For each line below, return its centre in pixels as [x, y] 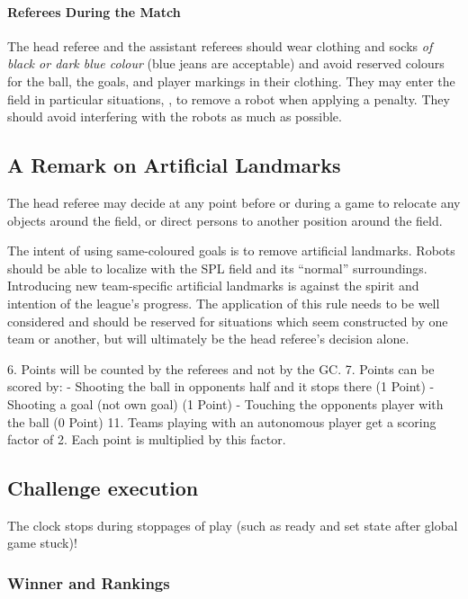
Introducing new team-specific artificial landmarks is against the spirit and [213, 286]
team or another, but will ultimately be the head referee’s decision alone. [208, 339]
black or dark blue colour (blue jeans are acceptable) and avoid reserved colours [226, 63]
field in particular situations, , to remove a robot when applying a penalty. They [229, 98]
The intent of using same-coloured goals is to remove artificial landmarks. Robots [231, 250]
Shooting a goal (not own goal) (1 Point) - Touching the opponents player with [225, 403]
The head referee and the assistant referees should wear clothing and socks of [220, 45]
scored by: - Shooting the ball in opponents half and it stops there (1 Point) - [221, 386]
